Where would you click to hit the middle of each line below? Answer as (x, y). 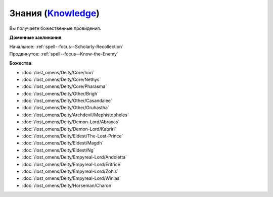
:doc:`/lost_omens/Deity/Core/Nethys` (61, 79)
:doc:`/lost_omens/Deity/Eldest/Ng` (59, 150)
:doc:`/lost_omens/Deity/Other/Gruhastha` (66, 108)
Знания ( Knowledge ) (54, 13)
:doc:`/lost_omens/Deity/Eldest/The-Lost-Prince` (73, 136)
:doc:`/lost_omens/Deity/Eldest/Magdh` (63, 143)
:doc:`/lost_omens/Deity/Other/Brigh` (60, 93)
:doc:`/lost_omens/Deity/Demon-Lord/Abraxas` (71, 122)
